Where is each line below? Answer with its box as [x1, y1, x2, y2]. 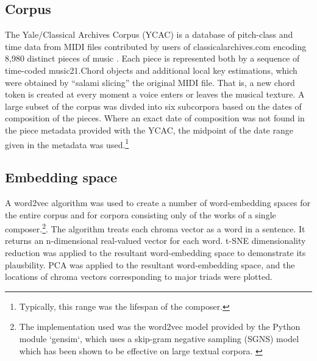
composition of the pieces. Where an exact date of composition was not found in [5, 112, 305, 124]
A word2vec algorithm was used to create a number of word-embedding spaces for [5, 196, 310, 209]
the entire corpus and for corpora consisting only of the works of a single [5, 208, 276, 221]
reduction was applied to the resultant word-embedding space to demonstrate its [5, 246, 306, 259]
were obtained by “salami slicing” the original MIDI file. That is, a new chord [5, 76, 295, 88]
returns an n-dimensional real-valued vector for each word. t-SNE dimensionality [5, 234, 306, 247]
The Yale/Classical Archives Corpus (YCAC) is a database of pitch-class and [5, 28, 293, 41]
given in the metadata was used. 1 [5, 136, 129, 151]
